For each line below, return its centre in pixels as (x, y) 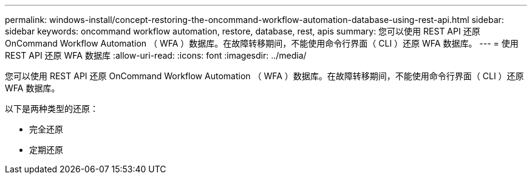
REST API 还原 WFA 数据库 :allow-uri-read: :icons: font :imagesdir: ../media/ (156, 55)
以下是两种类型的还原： (52, 109)
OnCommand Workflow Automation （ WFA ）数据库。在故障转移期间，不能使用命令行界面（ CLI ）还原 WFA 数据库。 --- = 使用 (262, 43)
